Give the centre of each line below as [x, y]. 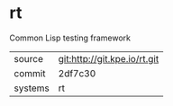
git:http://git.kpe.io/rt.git [109, 58]
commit [30, 73]
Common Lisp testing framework [70, 38]
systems [32, 88]
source [28, 58]
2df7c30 [77, 73]
